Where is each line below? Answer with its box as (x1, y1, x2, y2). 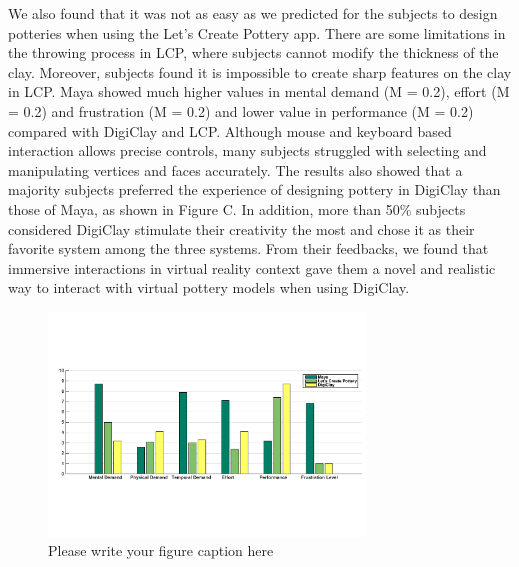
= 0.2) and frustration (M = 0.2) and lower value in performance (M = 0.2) (8, 100, 474, 121)
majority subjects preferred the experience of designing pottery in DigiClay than (8, 179, 501, 200)
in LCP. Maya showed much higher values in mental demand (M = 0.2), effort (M (8, 81, 510, 102)
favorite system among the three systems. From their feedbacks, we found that (8, 238, 489, 259)
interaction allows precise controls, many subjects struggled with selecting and (8, 140, 487, 161)
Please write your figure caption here (48, 540, 274, 561)
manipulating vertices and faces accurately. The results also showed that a (8, 159, 463, 180)
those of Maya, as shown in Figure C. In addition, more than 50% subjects (8, 198, 466, 219)
